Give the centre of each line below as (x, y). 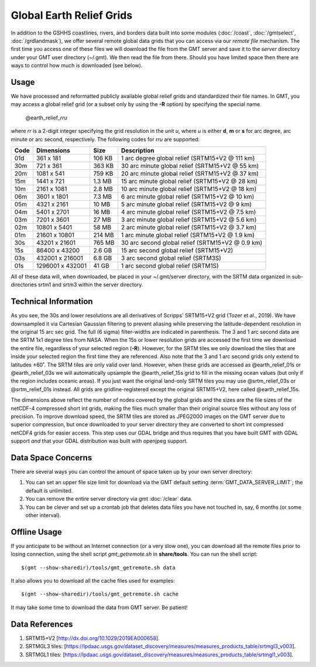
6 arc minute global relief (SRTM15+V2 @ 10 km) (188, 196)
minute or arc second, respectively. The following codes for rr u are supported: (105, 139)
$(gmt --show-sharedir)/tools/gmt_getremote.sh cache (100, 594)
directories (24, 285)
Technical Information (52, 302)
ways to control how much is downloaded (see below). (77, 66)
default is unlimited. (49, 490)
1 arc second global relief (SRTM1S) (170, 265)
